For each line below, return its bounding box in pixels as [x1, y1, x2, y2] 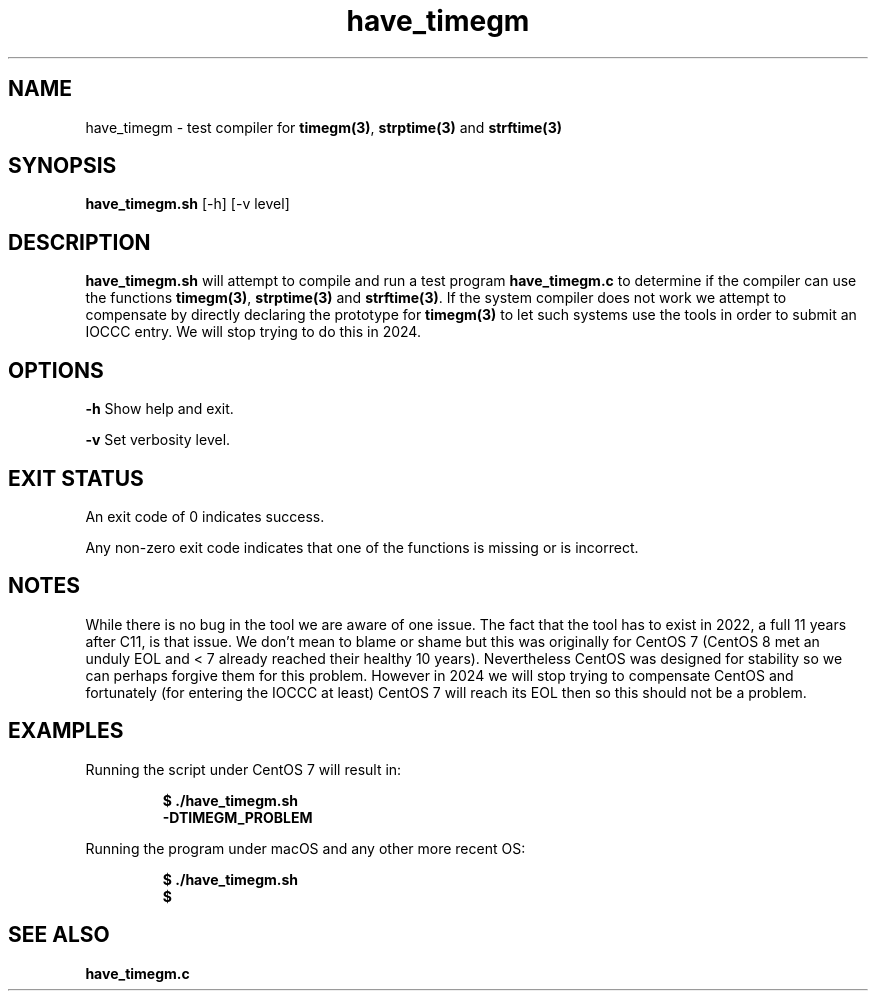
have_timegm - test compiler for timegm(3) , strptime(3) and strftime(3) [85, 118, 562, 136]
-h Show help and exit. [85, 400, 234, 418]
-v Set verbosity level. [85, 431, 231, 449]
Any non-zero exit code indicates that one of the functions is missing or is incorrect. [85, 538, 639, 556]
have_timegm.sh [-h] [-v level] [85, 195, 290, 213]
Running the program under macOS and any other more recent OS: [85, 839, 526, 857]
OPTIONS [8, 357, 104, 383]
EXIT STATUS [8, 465, 144, 491]
